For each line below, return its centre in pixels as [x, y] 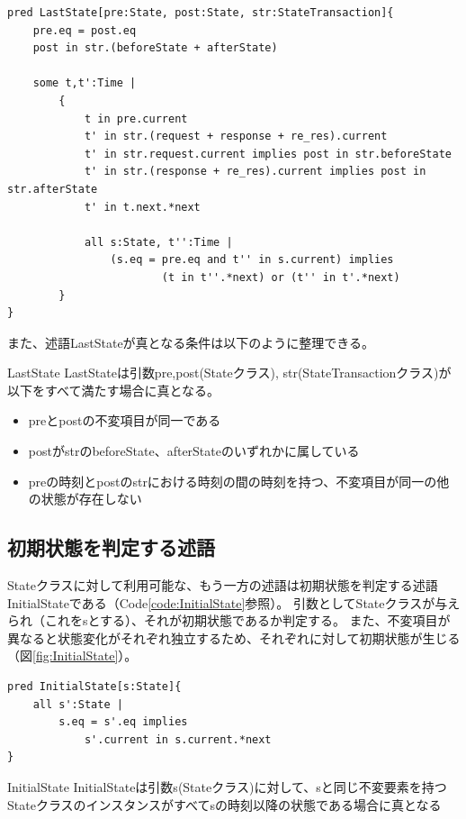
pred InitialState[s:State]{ [94, 687]
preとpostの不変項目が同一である [125, 420]
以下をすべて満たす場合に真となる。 [114, 390]
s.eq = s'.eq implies [123, 722]
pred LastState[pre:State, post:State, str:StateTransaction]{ [201, 13]
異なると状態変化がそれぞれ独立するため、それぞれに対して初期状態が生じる [234, 637]
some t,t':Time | [85, 83]
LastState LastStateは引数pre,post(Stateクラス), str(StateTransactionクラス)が [229, 373]
